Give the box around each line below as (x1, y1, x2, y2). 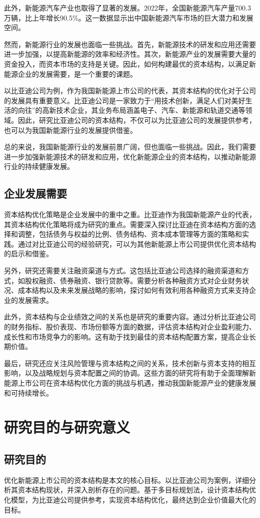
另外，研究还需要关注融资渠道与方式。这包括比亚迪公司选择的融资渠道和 (4, 265, 242, 276)
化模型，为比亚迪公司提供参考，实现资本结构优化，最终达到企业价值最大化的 (4, 494, 256, 504)
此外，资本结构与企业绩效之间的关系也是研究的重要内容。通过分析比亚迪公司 (4, 311, 256, 322)
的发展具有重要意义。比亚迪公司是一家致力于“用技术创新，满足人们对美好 (4, 95, 245, 105)
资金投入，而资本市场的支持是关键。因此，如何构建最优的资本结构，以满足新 (4, 58, 256, 69)
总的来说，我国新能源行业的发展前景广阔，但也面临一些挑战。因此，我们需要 (4, 141, 256, 152)
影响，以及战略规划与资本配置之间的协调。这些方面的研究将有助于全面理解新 (4, 368, 256, 378)
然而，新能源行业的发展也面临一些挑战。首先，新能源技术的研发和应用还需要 (4, 39, 256, 49)
